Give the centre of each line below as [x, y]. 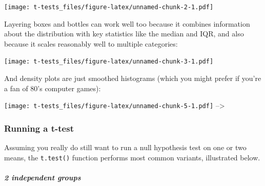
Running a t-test [39, 128]
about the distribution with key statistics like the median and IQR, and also [124, 34]
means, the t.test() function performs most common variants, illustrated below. [132, 157]
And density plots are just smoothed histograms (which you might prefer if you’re [133, 78]
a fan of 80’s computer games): [53, 88]
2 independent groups [43, 177]
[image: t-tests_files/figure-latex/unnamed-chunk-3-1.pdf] [109, 62]
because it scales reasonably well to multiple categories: [91, 43]
